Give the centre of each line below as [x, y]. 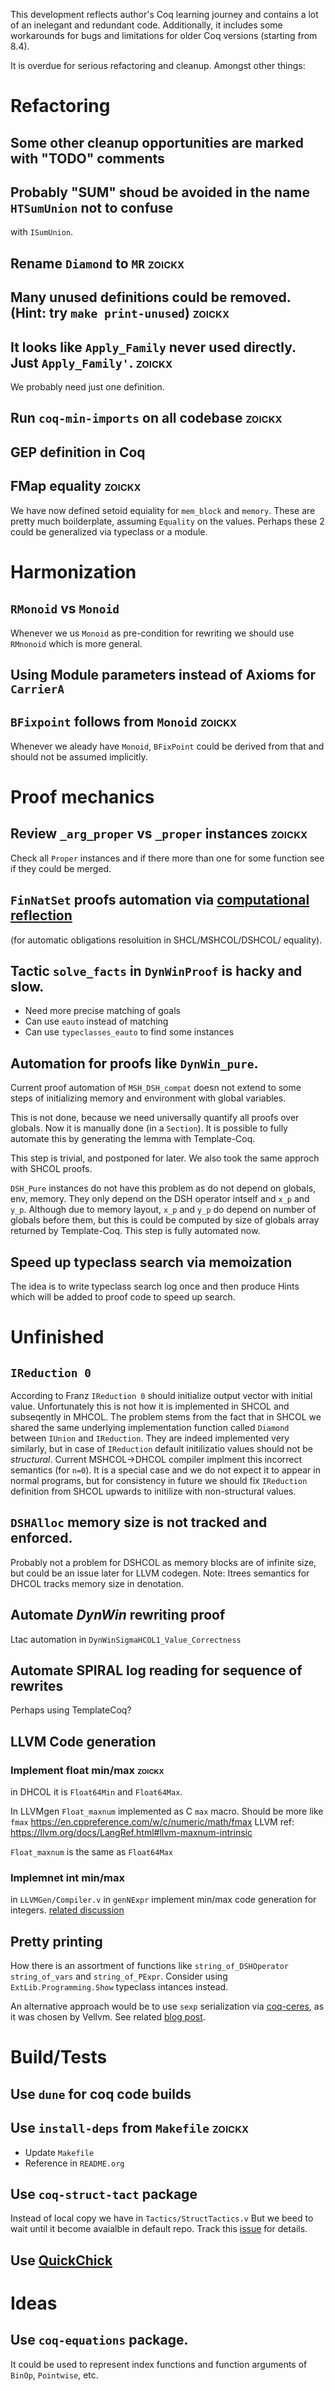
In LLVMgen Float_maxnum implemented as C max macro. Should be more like [167, 1811]
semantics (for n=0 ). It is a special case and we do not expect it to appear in [165, 1470]
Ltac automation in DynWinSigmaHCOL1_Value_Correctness [126, 1639]
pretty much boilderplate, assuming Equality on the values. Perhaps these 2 [167, 521]
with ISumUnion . [42, 232]
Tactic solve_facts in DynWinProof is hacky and [156, 970]
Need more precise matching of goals [102, 1011]
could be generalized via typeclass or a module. [109, 531]
